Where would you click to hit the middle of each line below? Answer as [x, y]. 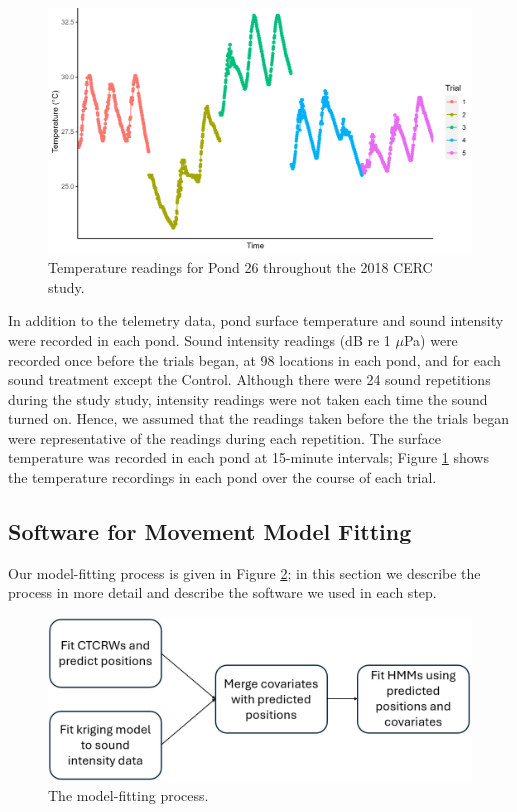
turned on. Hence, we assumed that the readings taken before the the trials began [258, 418]
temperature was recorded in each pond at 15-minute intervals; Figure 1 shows [248, 457]
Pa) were [430, 339]
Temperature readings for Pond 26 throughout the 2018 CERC [240, 267]
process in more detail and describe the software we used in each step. [222, 592]
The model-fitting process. [128, 795]
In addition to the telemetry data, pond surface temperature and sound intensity [256, 320]
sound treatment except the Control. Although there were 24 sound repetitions [249, 379]
